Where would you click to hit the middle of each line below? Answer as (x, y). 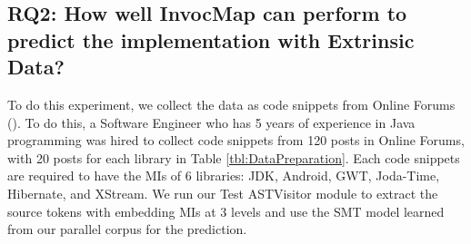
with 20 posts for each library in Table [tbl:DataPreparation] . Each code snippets (234, 157)
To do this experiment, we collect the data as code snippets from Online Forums (231, 104)
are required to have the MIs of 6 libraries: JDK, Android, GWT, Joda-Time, (224, 176)
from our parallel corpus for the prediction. (127, 229)
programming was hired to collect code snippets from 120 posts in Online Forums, (236, 140)
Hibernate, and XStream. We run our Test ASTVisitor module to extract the (223, 193)
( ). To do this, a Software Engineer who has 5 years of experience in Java (211, 122)
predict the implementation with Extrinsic (211, 39)
